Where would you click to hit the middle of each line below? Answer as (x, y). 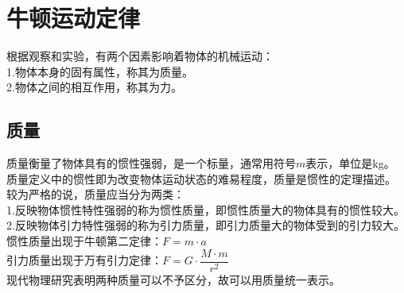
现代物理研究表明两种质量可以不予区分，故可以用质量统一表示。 (173, 279)
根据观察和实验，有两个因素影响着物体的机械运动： (140, 56)
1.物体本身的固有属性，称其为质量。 (100, 71)
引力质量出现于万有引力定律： (84, 260)
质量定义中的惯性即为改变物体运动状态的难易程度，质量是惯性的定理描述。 (201, 178)
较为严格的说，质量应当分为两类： (95, 194)
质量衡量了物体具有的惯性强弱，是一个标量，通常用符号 (151, 163)
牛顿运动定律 (74, 18)
